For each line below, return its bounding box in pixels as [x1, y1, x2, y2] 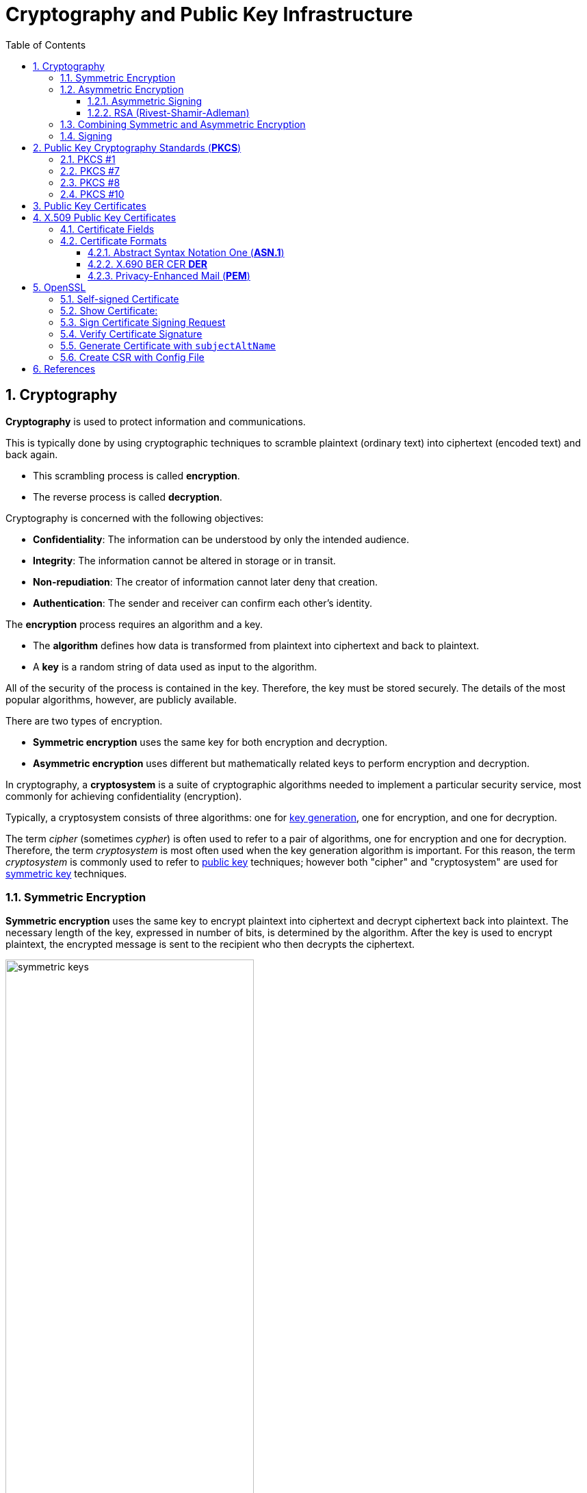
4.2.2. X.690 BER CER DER [88, 258, 207, 270]
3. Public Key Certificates [33, 199, 146, 212]
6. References [33, 362, 96, 375]
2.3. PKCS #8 [60, 176, 120, 188]
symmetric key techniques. [5, 867, 127, 879]
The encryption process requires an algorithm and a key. [5, 618, 263, 630]
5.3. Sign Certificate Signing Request [60, 316, 226, 328]
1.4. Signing [60, 129, 112, 142]
